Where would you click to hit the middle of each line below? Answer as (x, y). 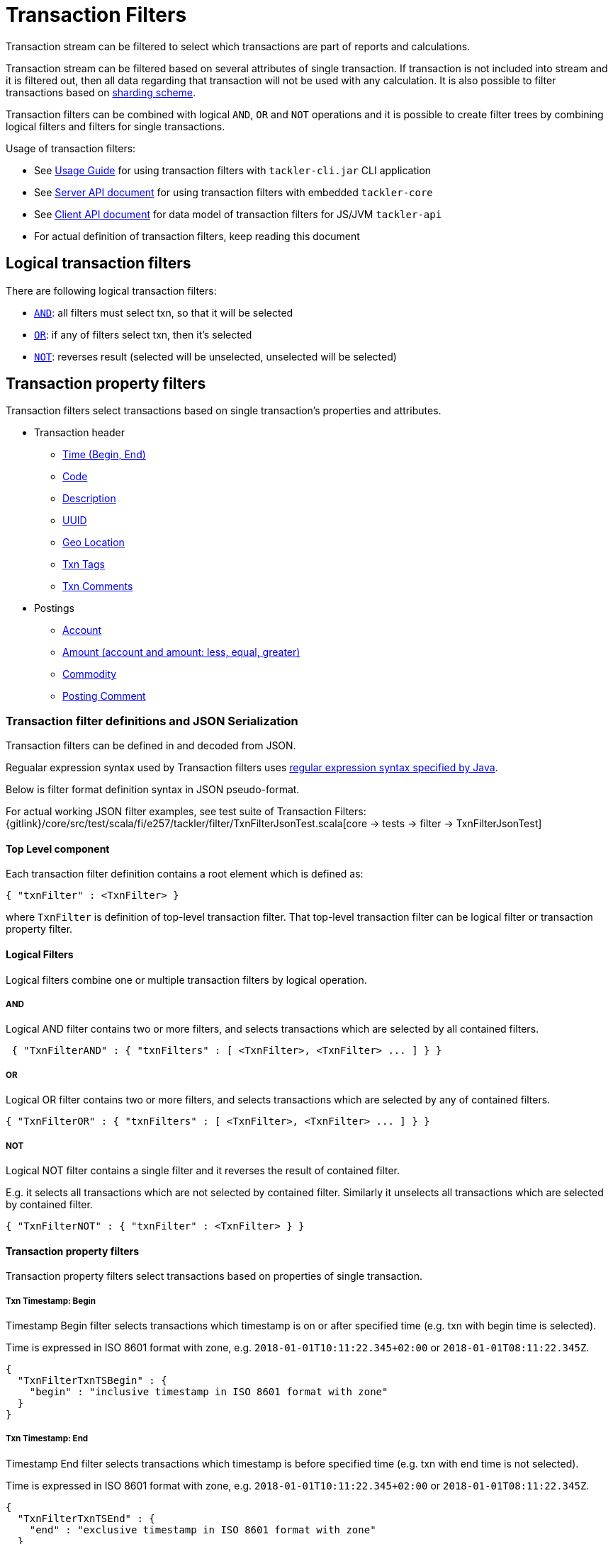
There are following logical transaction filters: (111, 290)
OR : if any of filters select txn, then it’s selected (143, 334)
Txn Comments (98, 586)
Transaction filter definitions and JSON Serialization (152, 721)
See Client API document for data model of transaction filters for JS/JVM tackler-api (238, 214)
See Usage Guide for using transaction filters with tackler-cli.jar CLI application (233, 170)
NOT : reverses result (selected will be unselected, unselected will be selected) (215, 356)
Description (89, 499)
